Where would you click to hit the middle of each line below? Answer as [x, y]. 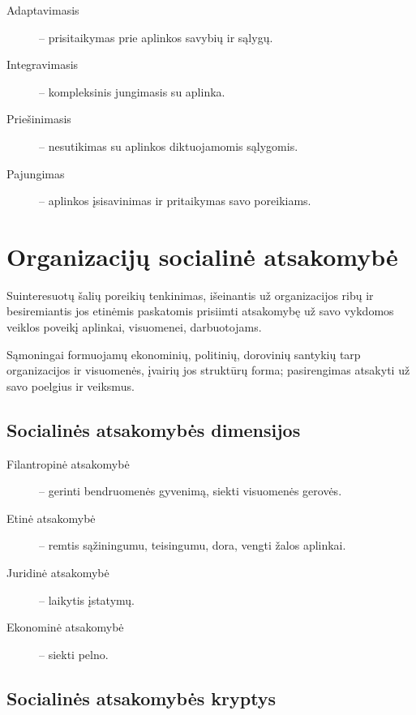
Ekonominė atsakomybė [65, 627]
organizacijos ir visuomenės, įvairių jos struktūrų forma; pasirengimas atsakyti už [208, 370]
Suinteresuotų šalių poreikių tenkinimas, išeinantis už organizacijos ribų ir [190, 295]
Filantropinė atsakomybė [68, 463]
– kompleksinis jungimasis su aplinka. [132, 91]
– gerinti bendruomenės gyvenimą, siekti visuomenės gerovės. [191, 491]
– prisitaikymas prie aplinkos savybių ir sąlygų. [156, 37]
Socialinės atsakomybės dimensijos [154, 429]
